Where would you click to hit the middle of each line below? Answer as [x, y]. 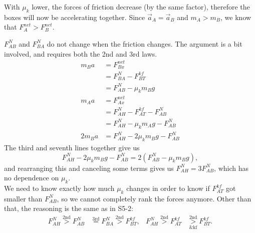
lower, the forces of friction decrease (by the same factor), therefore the [141, 7]
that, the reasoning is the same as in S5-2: [69, 208]
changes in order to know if [168, 188]
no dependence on [32, 178]
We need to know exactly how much [59, 188]
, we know [236, 17]
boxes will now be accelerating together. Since [75, 17]
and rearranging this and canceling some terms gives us [89, 168]
